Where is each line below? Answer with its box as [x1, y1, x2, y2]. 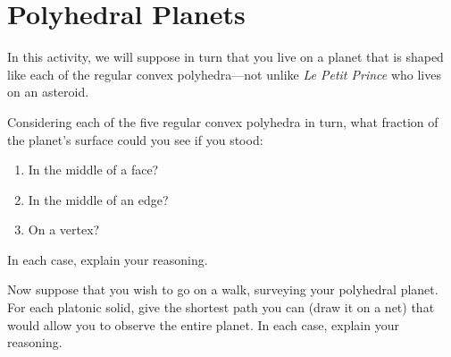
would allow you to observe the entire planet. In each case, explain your [7, 315, 399, 334]
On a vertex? [28, 220, 100, 239]
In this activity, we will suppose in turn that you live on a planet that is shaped [7, 47, 444, 66]
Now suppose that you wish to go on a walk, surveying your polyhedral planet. [7, 280, 438, 299]
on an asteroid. [7, 82, 89, 101]
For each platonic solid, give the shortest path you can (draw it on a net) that [7, 298, 435, 317]
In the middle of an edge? [28, 190, 169, 208]
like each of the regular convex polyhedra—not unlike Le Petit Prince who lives [7, 64, 441, 83]
